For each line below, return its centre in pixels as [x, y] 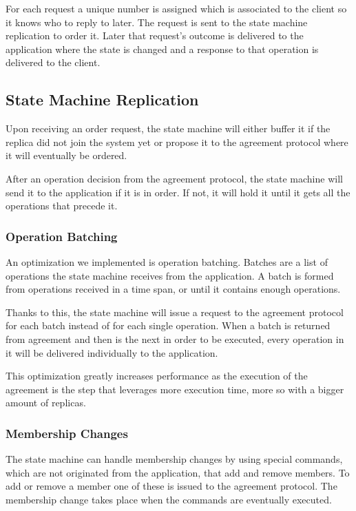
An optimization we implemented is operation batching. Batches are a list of [167, 261]
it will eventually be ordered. [66, 155]
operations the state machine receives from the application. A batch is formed [170, 275]
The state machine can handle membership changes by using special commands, [174, 459]
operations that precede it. [62, 206]
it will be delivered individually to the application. [112, 352]
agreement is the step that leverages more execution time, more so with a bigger [175, 389]
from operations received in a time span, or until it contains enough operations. [173, 289]
